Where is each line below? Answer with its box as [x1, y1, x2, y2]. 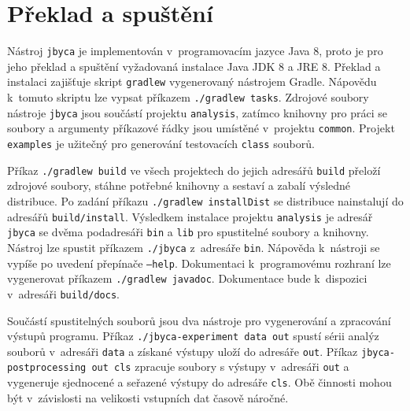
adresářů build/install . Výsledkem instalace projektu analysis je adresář [7, 208, 373, 224]
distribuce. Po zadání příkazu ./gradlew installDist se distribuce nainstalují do [7, 192, 404, 209]
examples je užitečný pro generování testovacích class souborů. [7, 135, 315, 151]
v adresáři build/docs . [7, 285, 120, 302]
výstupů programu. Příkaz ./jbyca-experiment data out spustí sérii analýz [7, 328, 379, 344]
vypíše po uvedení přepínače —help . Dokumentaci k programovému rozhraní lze [7, 254, 391, 271]
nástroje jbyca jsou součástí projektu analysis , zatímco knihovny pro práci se [7, 104, 387, 120]
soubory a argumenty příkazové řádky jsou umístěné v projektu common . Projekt [7, 120, 395, 136]
